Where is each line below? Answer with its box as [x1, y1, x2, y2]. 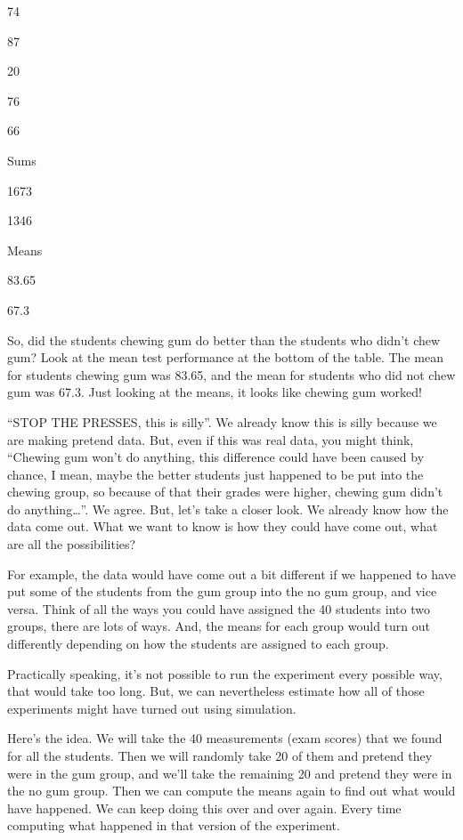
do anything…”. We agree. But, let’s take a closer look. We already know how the [7, 499, 449, 518]
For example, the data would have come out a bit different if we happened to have [7, 564, 456, 583]
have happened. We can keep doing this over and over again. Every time [7, 798, 402, 817]
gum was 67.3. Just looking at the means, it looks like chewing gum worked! [7, 383, 423, 401]
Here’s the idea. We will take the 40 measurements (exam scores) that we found [7, 729, 443, 747]
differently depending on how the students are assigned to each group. [7, 634, 389, 653]
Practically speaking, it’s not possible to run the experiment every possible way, [7, 664, 443, 682]
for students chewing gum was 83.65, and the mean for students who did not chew [7, 365, 456, 384]
